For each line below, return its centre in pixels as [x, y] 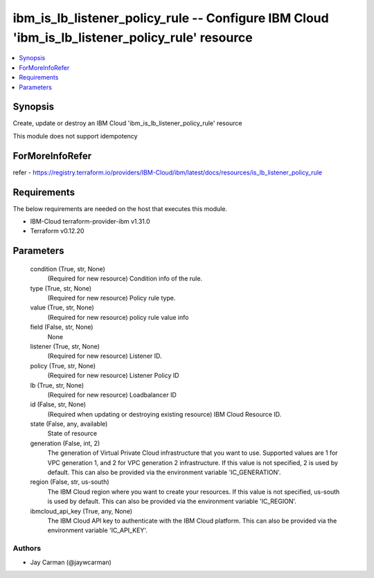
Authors [27, 548]
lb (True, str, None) [57, 385]
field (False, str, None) [62, 327]
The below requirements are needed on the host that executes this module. [120, 208]
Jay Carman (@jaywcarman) [71, 562]
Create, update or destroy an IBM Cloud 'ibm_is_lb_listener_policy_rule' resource [127, 123]
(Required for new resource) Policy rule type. [112, 298]
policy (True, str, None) [63, 365]
